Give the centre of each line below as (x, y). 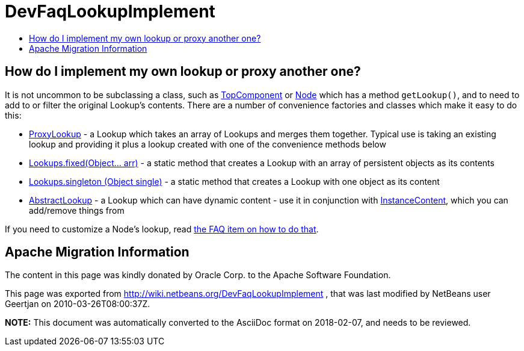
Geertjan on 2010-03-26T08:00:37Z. (78, 304)
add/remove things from (77, 210)
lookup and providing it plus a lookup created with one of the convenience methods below (208, 144)
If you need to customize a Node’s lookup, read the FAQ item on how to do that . (162, 229)
